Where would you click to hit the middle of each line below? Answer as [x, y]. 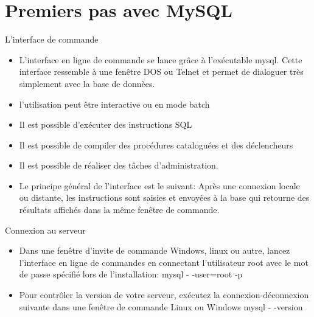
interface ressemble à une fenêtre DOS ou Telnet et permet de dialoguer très [161, 71]
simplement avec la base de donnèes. [87, 83]
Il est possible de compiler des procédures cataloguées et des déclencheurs [156, 145]
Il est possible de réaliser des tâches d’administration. [119, 165]
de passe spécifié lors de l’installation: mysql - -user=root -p [131, 274]
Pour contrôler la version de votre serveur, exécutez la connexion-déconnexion [164, 295]
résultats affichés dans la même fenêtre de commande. [119, 210]
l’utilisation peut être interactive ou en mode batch [114, 104]
